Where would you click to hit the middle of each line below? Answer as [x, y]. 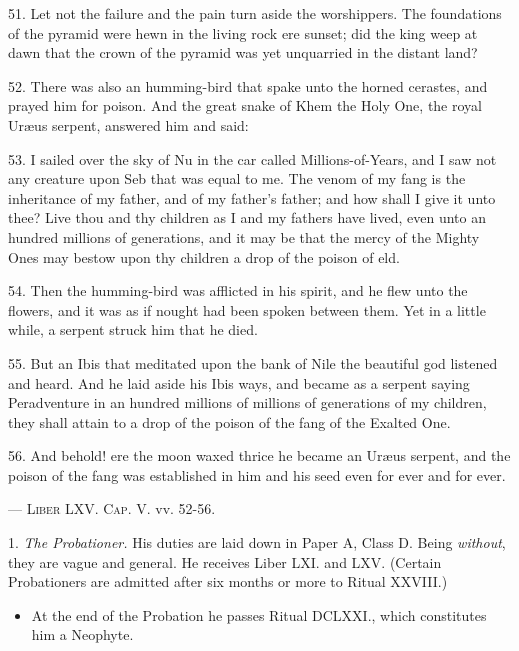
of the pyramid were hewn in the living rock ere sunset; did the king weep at [243, 32]
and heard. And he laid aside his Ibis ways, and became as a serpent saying [239, 382]
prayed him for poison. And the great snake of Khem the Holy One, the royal [245, 105]
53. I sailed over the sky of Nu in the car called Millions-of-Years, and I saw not [252, 158]
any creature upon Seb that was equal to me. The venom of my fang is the [237, 178]
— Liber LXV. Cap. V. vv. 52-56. [112, 508]
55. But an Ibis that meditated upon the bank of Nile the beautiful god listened [253, 362]
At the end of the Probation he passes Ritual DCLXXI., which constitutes [259, 614]
